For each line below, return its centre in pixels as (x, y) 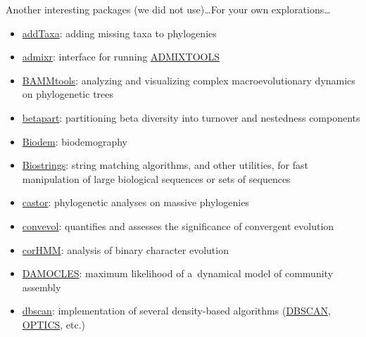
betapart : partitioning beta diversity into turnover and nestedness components (191, 117)
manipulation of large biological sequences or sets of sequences (156, 178)
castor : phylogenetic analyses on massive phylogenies (135, 202)
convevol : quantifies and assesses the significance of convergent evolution (178, 225)
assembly (42, 287)
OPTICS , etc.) (54, 324)
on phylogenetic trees (68, 94)
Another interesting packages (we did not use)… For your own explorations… (168, 9)
